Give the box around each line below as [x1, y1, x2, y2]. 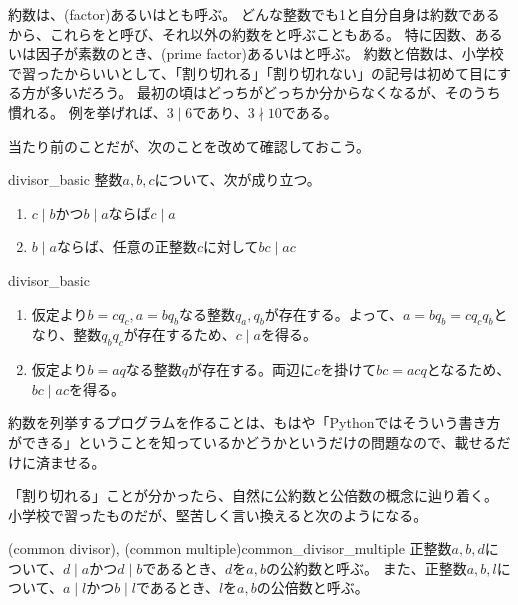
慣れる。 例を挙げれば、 [8, 101, 167, 122]
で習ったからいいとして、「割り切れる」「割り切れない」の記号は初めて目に [8, 62, 498, 83]
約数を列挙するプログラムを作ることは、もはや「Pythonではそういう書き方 [8, 412, 501, 433]
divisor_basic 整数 [8, 169, 123, 190]
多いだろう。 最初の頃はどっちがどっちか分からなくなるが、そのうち [49, 82, 501, 103]
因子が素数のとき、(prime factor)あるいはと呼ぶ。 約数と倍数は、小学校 [35, 43, 504, 64]
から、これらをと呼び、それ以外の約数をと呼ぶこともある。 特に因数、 [8, 23, 475, 44]
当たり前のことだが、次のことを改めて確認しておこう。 [8, 135, 371, 156]
